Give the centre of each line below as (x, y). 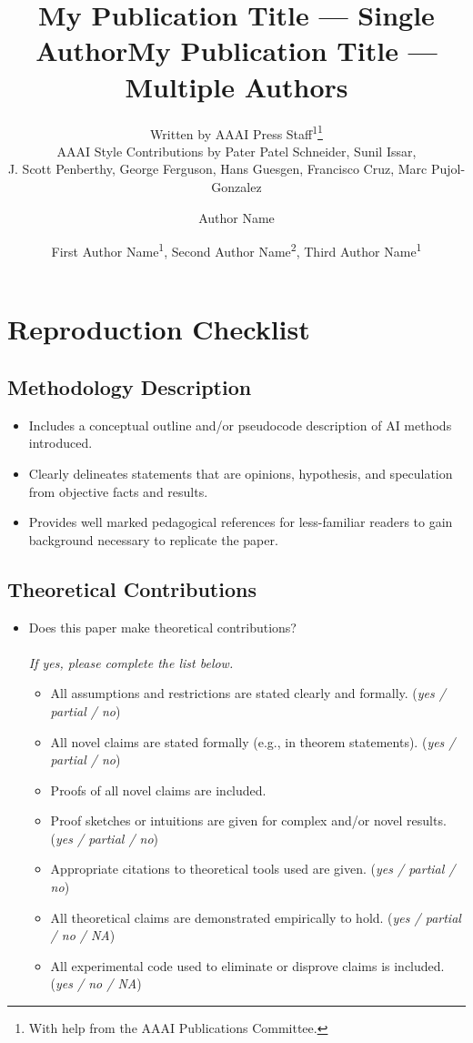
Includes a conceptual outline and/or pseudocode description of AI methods (240, 425)
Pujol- (448, 169)
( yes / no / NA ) (96, 983)
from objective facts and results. (118, 491)
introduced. (60, 443)
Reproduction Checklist (159, 329)
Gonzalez (236, 186)
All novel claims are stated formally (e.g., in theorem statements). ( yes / (253, 741)
